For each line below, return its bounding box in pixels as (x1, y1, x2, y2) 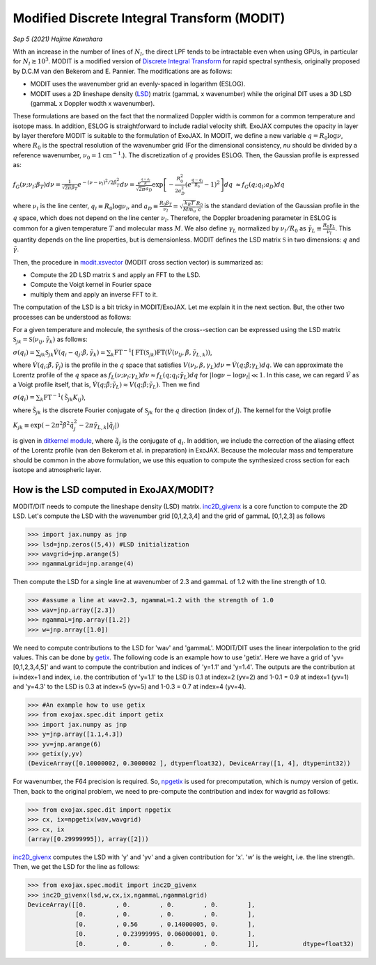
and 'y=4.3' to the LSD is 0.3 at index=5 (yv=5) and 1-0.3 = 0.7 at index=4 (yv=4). (13, 682, 246, 691)
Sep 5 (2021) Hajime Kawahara (13, 35, 103, 43)
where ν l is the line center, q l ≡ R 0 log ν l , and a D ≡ (13, 202, 159, 212)
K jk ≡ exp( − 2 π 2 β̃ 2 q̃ (13, 420, 75, 431)
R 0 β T (159, 199, 172, 207)
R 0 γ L (322, 222, 336, 230)
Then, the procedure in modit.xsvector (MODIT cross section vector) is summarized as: (13, 258, 264, 266)
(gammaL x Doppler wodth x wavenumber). (30, 99, 155, 107)
